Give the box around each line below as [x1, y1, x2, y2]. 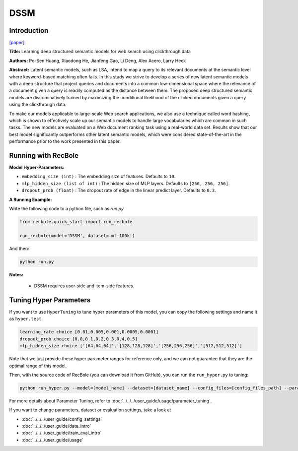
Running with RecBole [9, 151, 79, 160]
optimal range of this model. [9, 363, 67, 369]
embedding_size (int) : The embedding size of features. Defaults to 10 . [21, 174, 176, 180]
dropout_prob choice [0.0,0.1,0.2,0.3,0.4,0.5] [19, 336, 138, 342]
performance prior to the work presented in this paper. [9, 138, 121, 144]
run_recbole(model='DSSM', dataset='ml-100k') [19, 233, 135, 238]
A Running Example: [9, 196, 52, 202]
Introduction [9, 26, 49, 35]
